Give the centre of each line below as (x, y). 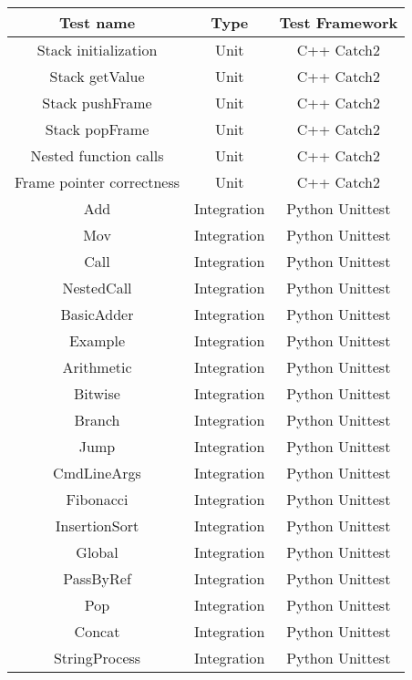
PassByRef (97, 578)
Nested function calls (97, 155)
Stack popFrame (97, 129)
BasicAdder (97, 314)
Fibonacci (97, 499)
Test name (97, 22)
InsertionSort (97, 525)
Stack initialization (97, 50)
